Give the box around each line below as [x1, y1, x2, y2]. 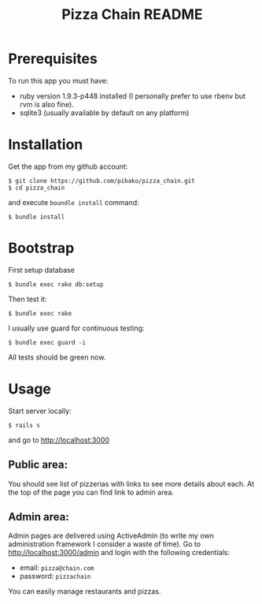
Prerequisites [8, 50, 98, 68]
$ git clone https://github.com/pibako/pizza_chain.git [8, 177, 195, 185]
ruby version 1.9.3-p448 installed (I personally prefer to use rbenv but [19, 91, 246, 100]
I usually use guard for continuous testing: [8, 323, 145, 333]
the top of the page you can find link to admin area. [8, 487, 175, 497]
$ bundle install [8, 213, 65, 221]
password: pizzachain [19, 572, 91, 581]
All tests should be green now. [8, 352, 106, 362]
